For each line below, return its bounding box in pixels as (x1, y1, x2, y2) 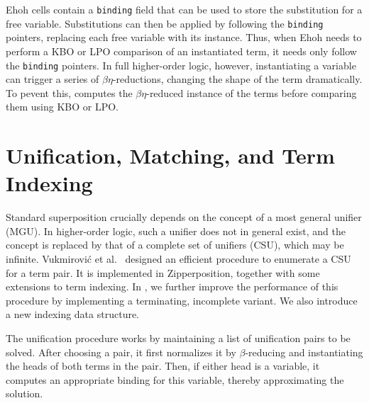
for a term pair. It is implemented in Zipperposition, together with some (6, 265, 320, 280)
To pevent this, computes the (6, 85, 133, 100)
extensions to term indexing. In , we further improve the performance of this (6, 279, 338, 294)
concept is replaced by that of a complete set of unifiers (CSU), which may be (6, 237, 344, 252)
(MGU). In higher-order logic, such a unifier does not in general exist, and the (6, 223, 346, 238)
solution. (6, 386, 43, 401)
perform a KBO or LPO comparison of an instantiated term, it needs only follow (6, 43, 357, 58)
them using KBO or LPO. (6, 99, 119, 114)
